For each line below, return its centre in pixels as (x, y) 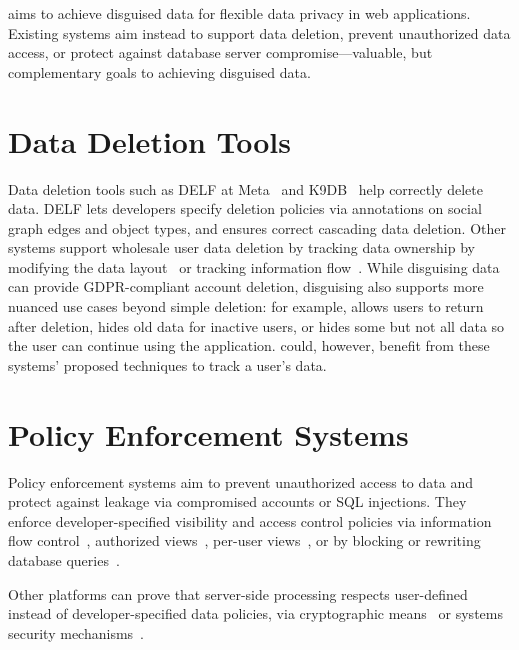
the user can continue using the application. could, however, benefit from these (249, 345)
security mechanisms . (76, 632)
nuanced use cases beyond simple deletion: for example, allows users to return (246, 306)
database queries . (64, 559)
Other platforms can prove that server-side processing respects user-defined (238, 593)
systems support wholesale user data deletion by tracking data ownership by (241, 247)
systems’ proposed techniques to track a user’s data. (167, 364)
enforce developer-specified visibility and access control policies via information (250, 520)
